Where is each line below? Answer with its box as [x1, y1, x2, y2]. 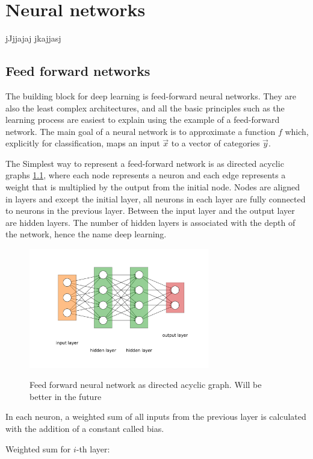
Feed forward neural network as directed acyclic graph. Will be [29, 378, 262, 391]
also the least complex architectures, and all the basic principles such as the [5, 101, 285, 114]
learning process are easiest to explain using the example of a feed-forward [5, 113, 280, 126]
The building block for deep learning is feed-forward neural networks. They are [5, 89, 297, 102]
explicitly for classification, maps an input [5, 137, 160, 149]
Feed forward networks [5, 61, 150, 80]
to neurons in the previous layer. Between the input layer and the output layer [5, 204, 295, 217]
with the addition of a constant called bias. [5, 422, 164, 435]
